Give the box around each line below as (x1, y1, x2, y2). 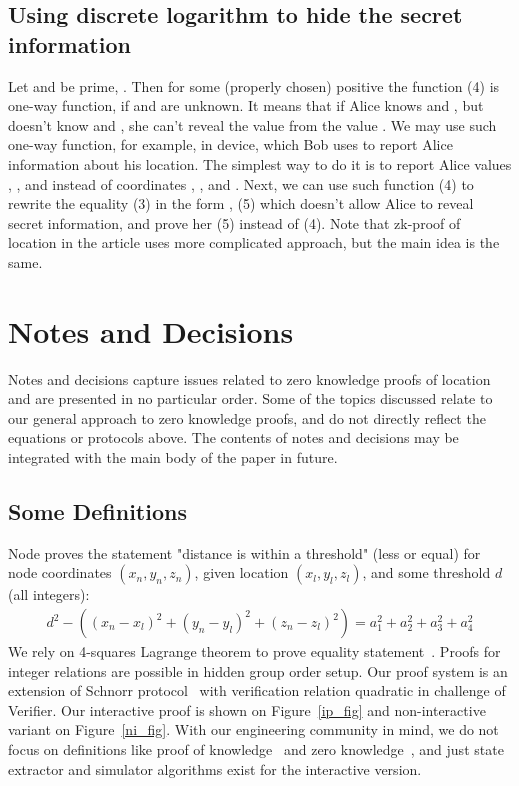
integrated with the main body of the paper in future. (8, 447, 338, 468)
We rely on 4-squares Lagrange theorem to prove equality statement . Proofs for (8, 641, 501, 662)
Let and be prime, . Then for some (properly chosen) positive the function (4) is (8, 75, 500, 96)
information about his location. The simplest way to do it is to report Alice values (8, 153, 512, 174)
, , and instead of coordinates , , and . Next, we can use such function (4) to (8, 173, 474, 194)
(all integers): (8, 584, 90, 605)
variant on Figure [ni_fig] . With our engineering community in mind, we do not (8, 719, 499, 740)
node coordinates (8, 562, 112, 583)
